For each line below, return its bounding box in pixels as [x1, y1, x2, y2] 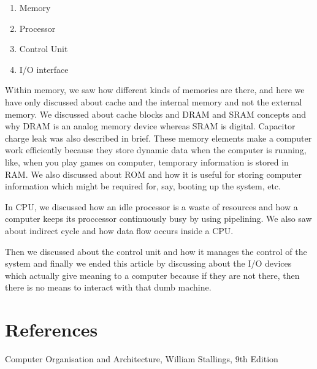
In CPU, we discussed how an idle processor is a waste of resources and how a [5, 200, 298, 213]
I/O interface [19, 63, 69, 75]
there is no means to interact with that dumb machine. [5, 281, 212, 294]
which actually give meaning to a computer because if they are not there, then [5, 268, 300, 281]
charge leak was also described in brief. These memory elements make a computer [5, 131, 312, 144]
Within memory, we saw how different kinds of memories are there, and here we [5, 83, 305, 96]
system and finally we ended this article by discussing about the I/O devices [5, 257, 292, 270]
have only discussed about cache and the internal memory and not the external [5, 95, 302, 108]
